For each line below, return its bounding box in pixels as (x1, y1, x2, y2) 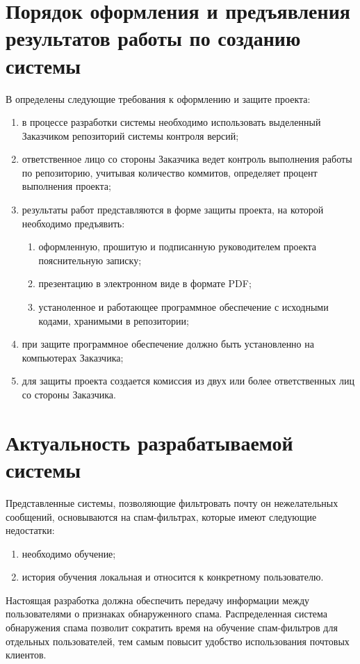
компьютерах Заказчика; (22, 350, 124, 364)
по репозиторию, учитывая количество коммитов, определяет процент (22, 165, 318, 179)
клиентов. (6, 647, 47, 662)
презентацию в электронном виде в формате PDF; (38, 276, 252, 291)
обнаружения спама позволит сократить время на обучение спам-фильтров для (6, 620, 338, 635)
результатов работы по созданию (6, 24, 301, 52)
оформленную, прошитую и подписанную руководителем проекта (38, 239, 317, 254)
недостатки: (6, 523, 55, 537)
